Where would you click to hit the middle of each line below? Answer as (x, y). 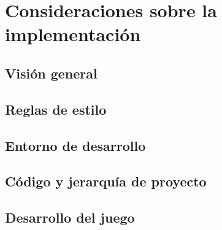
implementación (73, 34)
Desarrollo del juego (70, 217)
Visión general (51, 73)
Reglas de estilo (56, 109)
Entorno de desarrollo (75, 145)
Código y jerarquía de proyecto (106, 181)
